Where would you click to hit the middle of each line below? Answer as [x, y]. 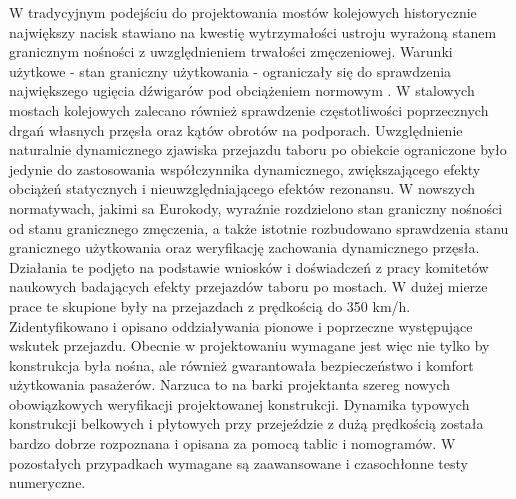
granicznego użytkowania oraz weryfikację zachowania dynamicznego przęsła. [244, 247]
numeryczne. [47, 482]
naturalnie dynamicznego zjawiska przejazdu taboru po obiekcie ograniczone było [258, 149]
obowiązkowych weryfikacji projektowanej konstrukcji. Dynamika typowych [239, 403]
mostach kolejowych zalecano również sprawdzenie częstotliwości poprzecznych [249, 109]
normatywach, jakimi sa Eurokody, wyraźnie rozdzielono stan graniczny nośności [256, 207]
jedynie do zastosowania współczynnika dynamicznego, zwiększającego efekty [245, 168]
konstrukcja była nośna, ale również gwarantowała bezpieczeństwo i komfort [241, 364]
